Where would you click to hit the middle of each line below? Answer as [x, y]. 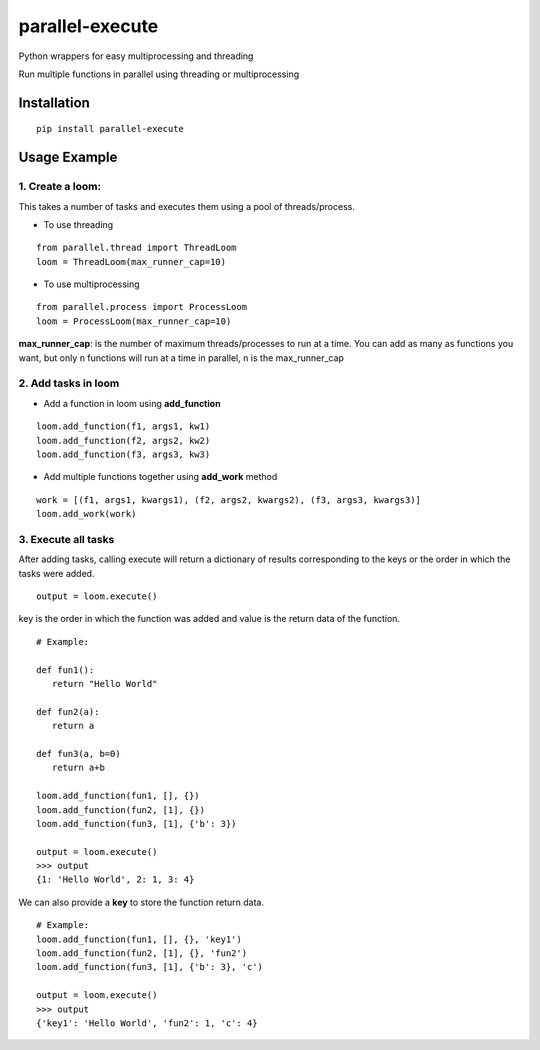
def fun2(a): [68, 711]
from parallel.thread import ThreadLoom [136, 248]
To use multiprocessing [91, 284]
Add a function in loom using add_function [132, 403]
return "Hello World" [104, 683]
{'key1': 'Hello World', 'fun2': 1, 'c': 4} [147, 1023]
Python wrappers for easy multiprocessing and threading [136, 56]
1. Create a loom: [60, 187]
